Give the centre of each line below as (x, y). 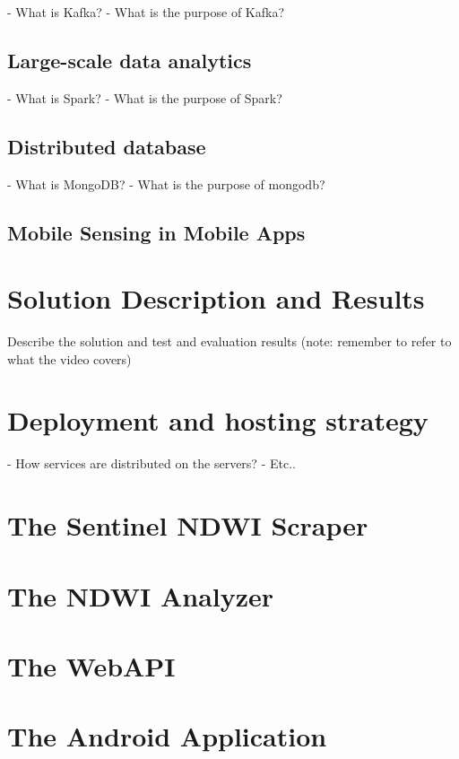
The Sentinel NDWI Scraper (188, 525)
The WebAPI (91, 665)
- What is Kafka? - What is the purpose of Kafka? (146, 12)
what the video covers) (69, 358)
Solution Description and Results (216, 298)
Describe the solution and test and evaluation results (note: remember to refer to (229, 341)
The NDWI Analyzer (141, 595)
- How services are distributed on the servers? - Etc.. (152, 463)
